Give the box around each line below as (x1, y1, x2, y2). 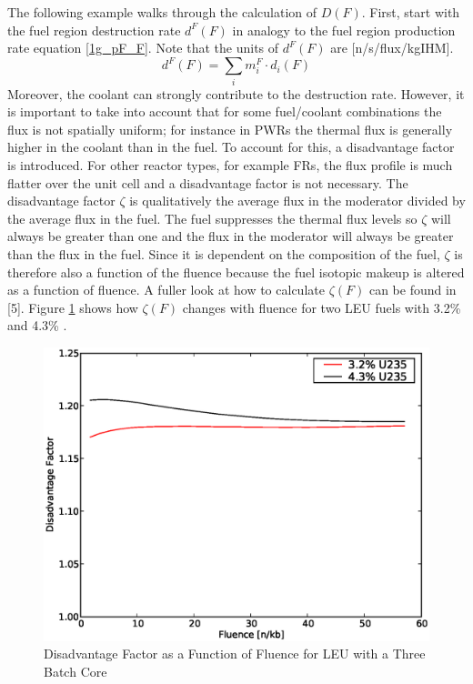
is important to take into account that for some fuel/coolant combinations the (7, 102, 442, 121)
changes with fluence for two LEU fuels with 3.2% (182, 297, 461, 317)
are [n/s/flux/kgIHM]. (330, 38, 454, 57)
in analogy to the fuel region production (232, 20, 456, 39)
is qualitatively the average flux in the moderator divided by (129, 191, 466, 210)
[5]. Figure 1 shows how (7, 297, 138, 317)
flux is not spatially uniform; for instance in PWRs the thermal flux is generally (7, 119, 453, 138)
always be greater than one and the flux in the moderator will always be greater (7, 226, 454, 246)
